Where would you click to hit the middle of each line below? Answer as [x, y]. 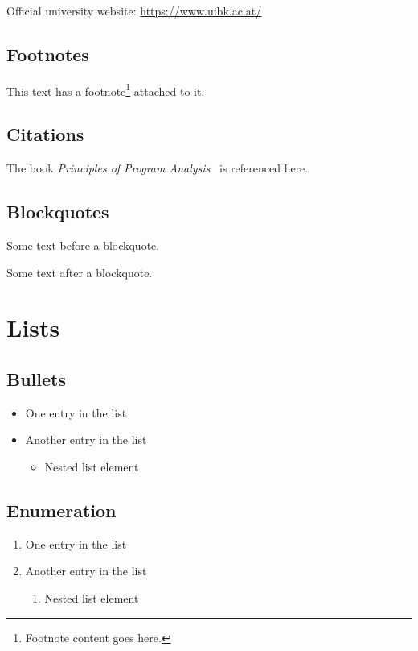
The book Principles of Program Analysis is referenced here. [158, 168]
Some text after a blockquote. [80, 272]
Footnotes [48, 54]
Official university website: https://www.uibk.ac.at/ [134, 10]
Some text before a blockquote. [83, 245]
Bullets [36, 379]
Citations [45, 134]
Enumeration [61, 510]
